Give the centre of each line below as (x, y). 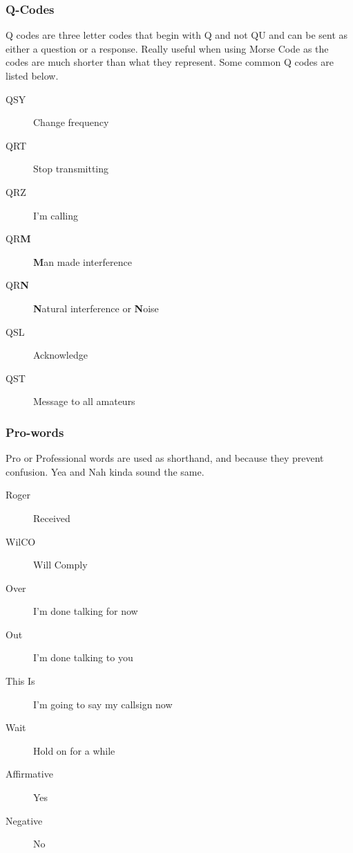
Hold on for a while (74, 750)
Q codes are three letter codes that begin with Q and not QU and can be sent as (177, 35)
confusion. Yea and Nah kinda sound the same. (105, 471)
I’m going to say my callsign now (103, 704)
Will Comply (60, 565)
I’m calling (56, 215)
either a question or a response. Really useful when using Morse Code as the (167, 48)
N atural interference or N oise (96, 308)
